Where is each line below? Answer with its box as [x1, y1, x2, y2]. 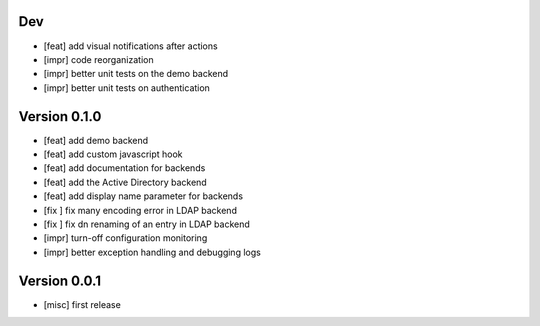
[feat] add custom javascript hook [43, 148, 184, 160]
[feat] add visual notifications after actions [43, 40, 219, 52]
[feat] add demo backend [43, 134, 149, 146]
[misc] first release [43, 298, 122, 310]
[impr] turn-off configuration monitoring [43, 232, 208, 244]
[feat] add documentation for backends [43, 162, 206, 174]
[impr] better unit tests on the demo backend [43, 68, 229, 80]
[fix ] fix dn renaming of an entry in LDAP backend [43, 218, 250, 230]
